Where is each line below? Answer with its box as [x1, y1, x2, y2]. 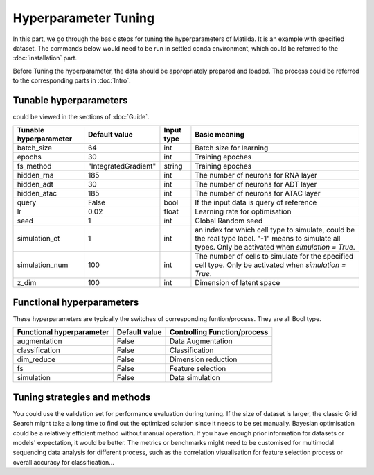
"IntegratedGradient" [87, 162, 157, 171]
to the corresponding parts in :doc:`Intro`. [12, 76, 131, 85]
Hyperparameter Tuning [12, 10, 155, 26]
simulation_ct [17, 234, 60, 243]
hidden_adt [17, 180, 53, 189]
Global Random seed [195, 216, 263, 225]
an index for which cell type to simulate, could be [195, 225, 355, 235]
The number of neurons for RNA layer [195, 171, 318, 180]
